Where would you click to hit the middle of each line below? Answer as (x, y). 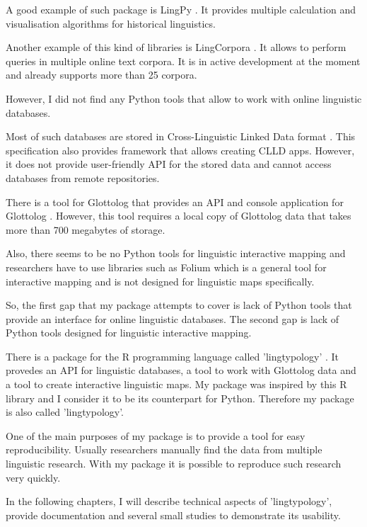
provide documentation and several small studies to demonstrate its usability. (173, 515)
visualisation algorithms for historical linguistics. (111, 23)
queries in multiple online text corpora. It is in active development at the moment (183, 61)
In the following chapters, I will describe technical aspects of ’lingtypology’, (169, 501)
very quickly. (33, 477)
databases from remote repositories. (83, 177)
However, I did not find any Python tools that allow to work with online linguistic (184, 98)
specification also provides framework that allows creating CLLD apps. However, (180, 150)
